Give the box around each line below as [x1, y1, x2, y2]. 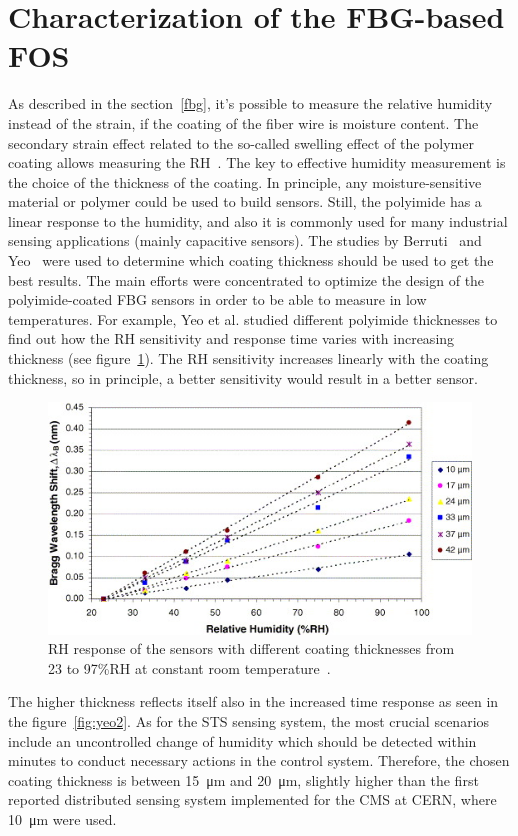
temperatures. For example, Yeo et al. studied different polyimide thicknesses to [8, 308, 498, 329]
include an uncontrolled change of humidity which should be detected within [8, 730, 477, 751]
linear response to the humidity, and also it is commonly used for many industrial [8, 210, 508, 231]
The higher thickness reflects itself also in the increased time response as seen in [8, 691, 499, 712]
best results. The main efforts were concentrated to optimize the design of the [8, 269, 485, 290]
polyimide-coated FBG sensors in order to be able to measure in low [8, 289, 427, 310]
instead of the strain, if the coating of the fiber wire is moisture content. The [8, 112, 479, 133]
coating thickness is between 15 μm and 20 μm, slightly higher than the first [8, 769, 479, 790]
